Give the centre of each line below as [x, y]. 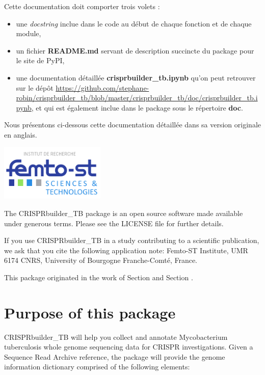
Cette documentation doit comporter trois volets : [82, 6]
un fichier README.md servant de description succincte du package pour [135, 50]
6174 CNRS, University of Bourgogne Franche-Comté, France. [101, 260]
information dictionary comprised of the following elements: [97, 367]
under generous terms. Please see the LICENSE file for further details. [114, 223]
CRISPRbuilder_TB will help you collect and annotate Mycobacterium [116, 337]
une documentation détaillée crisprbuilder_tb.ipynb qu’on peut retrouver [136, 77]
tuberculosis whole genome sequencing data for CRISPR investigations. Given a [129, 347]
